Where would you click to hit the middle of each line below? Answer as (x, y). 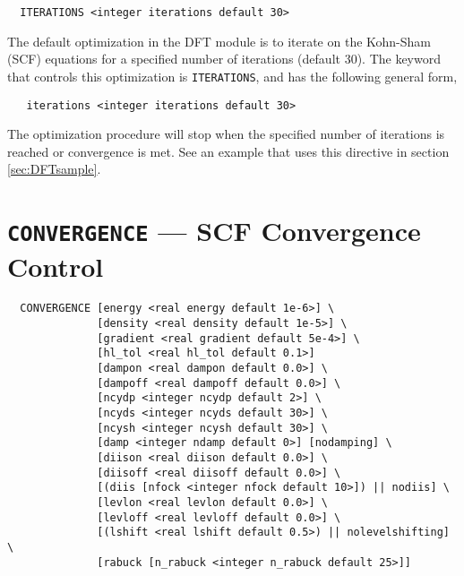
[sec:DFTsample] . (54, 169)
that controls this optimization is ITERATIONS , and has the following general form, (232, 76)
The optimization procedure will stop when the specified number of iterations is (226, 134)
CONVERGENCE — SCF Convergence (214, 231)
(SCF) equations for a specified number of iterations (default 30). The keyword (224, 59)
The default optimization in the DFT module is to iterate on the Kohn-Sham (219, 41)
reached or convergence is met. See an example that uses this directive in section (228, 151)
